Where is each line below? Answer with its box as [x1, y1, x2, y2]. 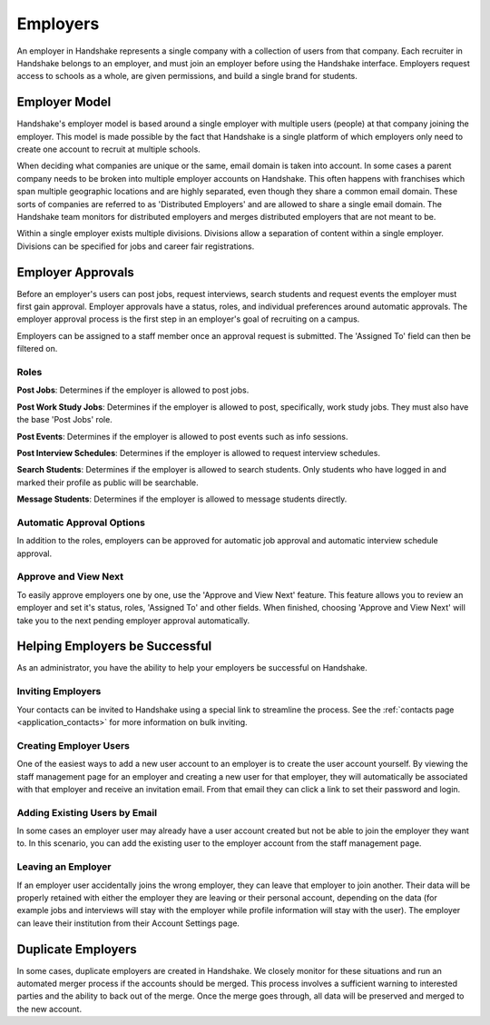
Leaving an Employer [16, 861, 112, 873]
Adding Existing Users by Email [16, 806, 158, 819]
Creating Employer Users [16, 739, 131, 751]
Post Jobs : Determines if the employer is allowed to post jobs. [16, 384, 250, 395]
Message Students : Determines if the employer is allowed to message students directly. [16, 493, 348, 504]
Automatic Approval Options [16, 516, 145, 529]
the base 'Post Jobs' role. [16, 414, 113, 425]
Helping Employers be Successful [16, 639, 212, 654]
